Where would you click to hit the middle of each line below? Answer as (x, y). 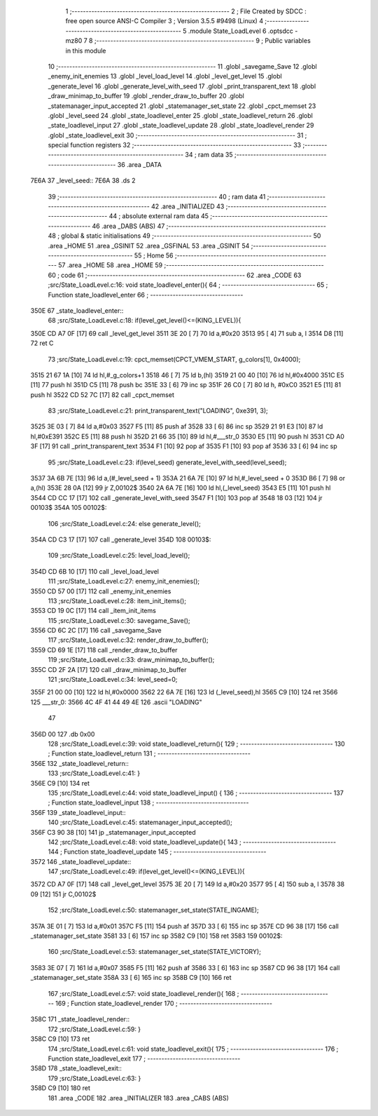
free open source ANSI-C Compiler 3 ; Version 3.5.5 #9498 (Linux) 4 (164, 21)
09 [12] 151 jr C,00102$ (63, 894)
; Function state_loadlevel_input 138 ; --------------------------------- (148, 802)
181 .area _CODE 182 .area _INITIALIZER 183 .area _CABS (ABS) (138, 1098)
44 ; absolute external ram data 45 (159, 216)
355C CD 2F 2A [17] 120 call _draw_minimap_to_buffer (108, 669)
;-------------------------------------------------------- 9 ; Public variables (202, 41)
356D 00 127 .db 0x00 (63, 734)
